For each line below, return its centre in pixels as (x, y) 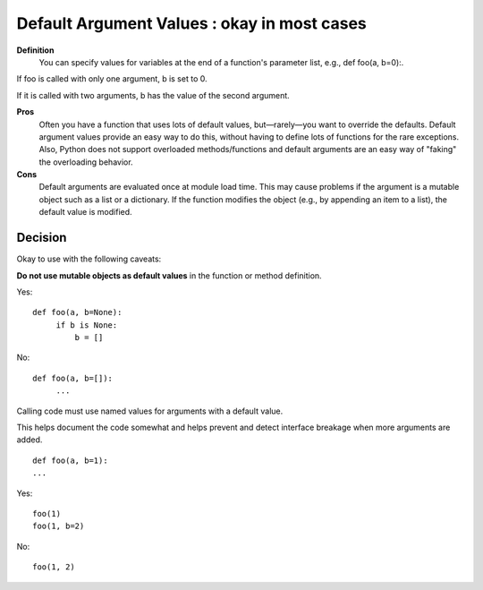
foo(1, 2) (54, 567)
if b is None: (87, 325)
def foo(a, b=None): (77, 312)
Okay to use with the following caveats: (89, 259)
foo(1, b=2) (59, 526)
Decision (42, 238)
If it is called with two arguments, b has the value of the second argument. (153, 95)
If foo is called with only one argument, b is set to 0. (112, 79)
